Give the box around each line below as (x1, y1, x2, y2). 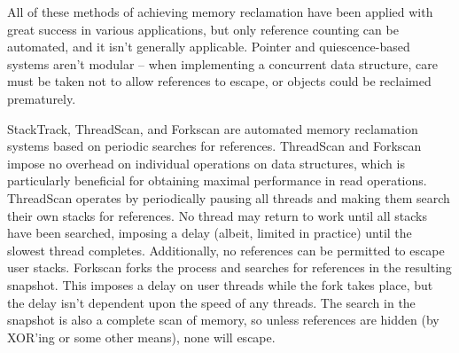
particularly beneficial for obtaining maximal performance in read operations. (7, 171, 427, 190)
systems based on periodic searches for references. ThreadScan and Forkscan (7, 137, 422, 155)
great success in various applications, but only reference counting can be (7, 20, 399, 38)
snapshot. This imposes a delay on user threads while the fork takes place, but (7, 275, 433, 294)
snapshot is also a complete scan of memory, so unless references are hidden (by (7, 310, 440, 329)
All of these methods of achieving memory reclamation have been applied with (7, 3, 433, 20)
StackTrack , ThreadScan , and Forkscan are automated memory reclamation (7, 119, 418, 137)
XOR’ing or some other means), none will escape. (7, 327, 276, 346)
